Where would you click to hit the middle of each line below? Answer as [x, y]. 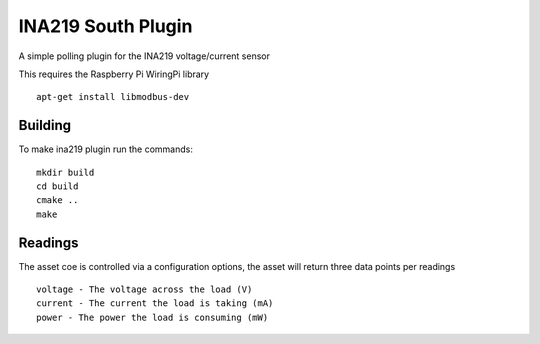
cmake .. [57, 200]
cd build [57, 186]
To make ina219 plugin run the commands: [106, 149]
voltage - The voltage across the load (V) [144, 289]
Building [45, 125]
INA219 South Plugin [105, 26]
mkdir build [65, 172]
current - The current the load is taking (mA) [155, 303]
